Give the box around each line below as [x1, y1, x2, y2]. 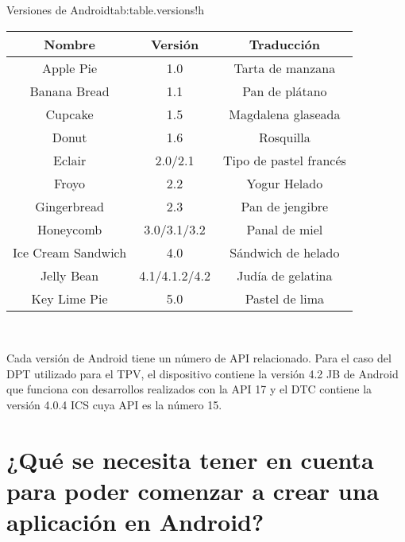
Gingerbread [35, 196, 104, 215]
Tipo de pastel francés [222, 150, 346, 169]
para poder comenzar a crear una [6, 474, 380, 506]
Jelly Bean [40, 265, 99, 285]
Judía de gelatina [237, 265, 333, 285]
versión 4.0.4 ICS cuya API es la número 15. [6, 396, 222, 412]
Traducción [249, 34, 320, 53]
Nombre [44, 34, 95, 53]
